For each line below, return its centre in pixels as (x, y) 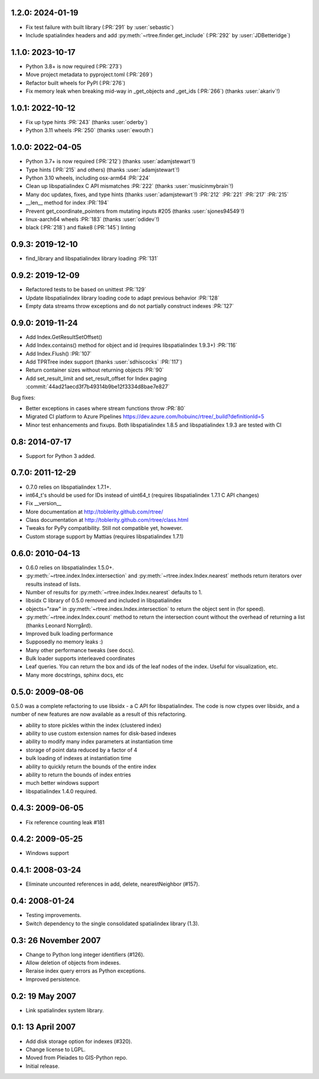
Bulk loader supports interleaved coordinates (80, 658)
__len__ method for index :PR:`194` (67, 203)
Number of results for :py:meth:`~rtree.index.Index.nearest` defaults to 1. (114, 592)
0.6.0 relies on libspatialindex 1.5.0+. (70, 567)
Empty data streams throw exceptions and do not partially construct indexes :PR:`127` (130, 306)
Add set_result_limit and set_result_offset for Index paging (96, 378)
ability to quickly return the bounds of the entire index (91, 766)
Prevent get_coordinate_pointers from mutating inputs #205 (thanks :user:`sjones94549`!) (135, 211)
